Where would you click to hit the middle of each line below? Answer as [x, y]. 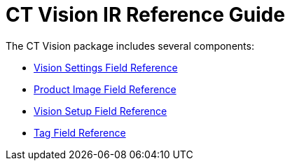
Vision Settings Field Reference [106, 67]
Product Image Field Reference [105, 89]
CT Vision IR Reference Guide [145, 15]
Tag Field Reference [80, 132]
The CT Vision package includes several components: [130, 46]
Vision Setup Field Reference [101, 111]
